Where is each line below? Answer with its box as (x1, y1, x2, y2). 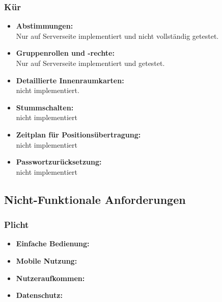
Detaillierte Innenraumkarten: (16, 75, 124, 85)
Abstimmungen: (16, 20, 73, 31)
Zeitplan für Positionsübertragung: (16, 129, 141, 140)
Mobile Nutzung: (16, 255, 77, 266)
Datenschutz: (16, 290, 63, 300)
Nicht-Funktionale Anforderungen (4, 191, 186, 207)
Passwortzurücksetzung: (16, 156, 102, 167)
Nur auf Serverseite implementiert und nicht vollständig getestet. (16, 30, 219, 41)
